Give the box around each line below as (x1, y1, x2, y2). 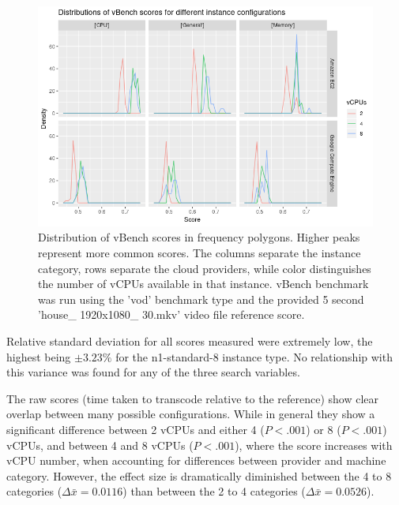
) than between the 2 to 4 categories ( (122, 483, 306, 499)
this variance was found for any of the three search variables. (6, 364, 300, 380)
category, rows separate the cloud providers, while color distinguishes (38, 260, 371, 276)
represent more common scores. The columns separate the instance (38, 245, 361, 261)
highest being (6, 348, 71, 365)
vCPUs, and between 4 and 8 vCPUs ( (6, 436, 194, 453)
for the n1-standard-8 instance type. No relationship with (115, 348, 393, 365)
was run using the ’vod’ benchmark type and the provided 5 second (38, 290, 364, 307)
